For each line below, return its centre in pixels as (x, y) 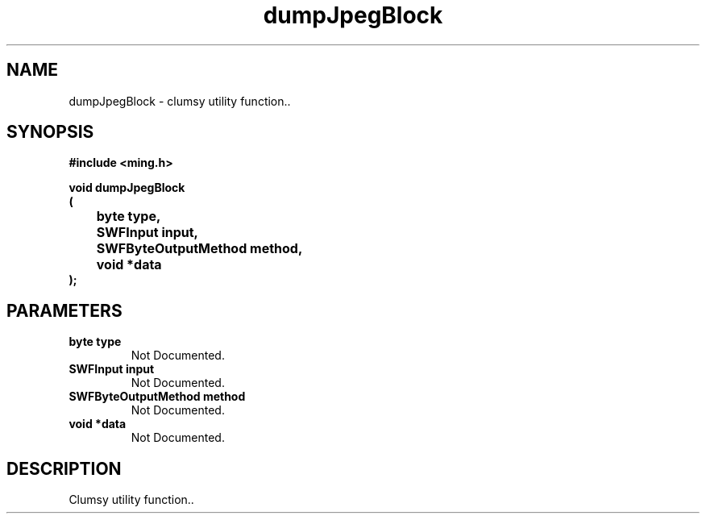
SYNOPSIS (50, 132)
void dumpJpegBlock (127, 188)
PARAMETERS (64, 310)
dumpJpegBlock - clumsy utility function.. (180, 101)
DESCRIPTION (64, 468)
